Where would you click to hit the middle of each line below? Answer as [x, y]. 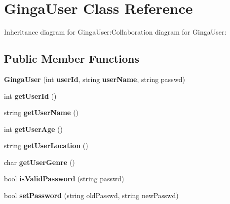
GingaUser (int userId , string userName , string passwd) [95, 79]
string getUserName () [41, 112]
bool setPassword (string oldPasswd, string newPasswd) [91, 195]
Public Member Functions [72, 59]
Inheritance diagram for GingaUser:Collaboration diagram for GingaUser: [115, 32]
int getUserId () [30, 96]
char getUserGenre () [39, 162]
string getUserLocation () [46, 145]
